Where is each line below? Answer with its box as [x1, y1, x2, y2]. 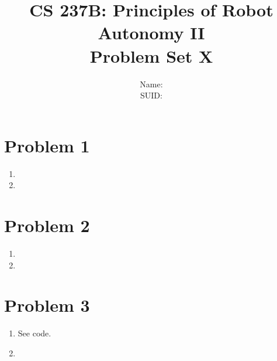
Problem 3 [4, 293, 90, 317]
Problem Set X [89, 43, 213, 67]
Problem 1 [4, 133, 90, 157]
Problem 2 [4, 213, 90, 237]
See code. [18, 327, 51, 339]
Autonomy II [98, 21, 205, 45]
